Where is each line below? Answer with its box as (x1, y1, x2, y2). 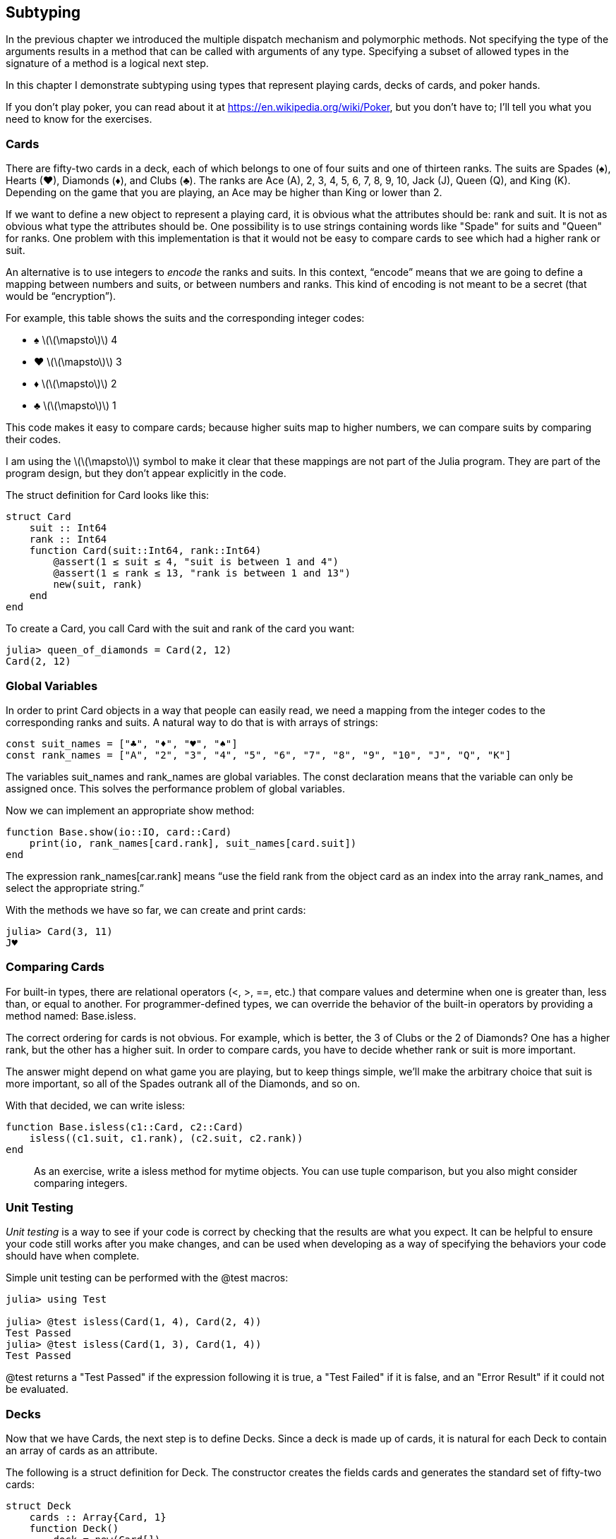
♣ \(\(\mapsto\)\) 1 (34, 399, 116, 412)
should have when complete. (6, 1250, 140, 1262)
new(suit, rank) (53, 579, 143, 591)
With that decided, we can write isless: (6, 1099, 186, 1111)
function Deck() (29, 1523, 119, 1535)
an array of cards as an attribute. (6, 1444, 158, 1457)
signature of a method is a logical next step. (6, 57, 209, 70)
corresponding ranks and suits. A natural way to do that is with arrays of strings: (6, 716, 378, 728)
